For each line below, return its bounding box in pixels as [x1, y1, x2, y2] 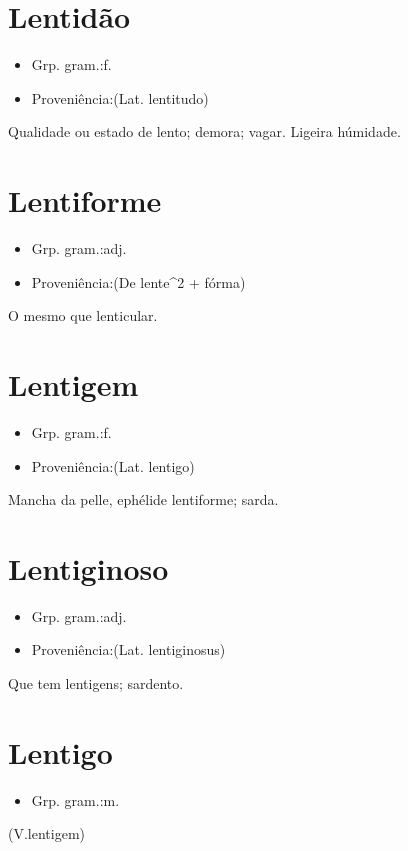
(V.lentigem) [8, 823, 85, 844]
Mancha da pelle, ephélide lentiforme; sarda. [8, 489, 279, 510]
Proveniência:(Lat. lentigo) [31, 455, 195, 476]
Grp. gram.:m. [31, 789, 120, 810]
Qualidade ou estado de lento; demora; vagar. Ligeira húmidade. [8, 121, 401, 142]
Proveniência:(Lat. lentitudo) [31, 87, 209, 108]
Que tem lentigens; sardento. [8, 673, 184, 694]
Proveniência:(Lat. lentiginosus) [31, 639, 226, 660]
